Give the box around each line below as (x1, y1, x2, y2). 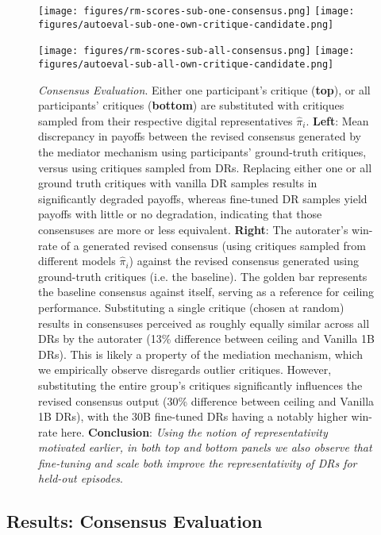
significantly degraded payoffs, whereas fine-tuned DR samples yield (38, 190, 368, 206)
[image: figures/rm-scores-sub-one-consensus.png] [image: (38, 6, 355, 17)
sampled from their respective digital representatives (38, 112, 293, 129)
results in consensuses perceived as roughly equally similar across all (38, 314, 370, 331)
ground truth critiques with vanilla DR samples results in (38, 175, 317, 191)
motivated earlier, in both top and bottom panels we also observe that (38, 439, 372, 456)
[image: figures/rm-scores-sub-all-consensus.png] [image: (38, 45, 355, 57)
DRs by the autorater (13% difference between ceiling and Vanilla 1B (38, 330, 375, 347)
